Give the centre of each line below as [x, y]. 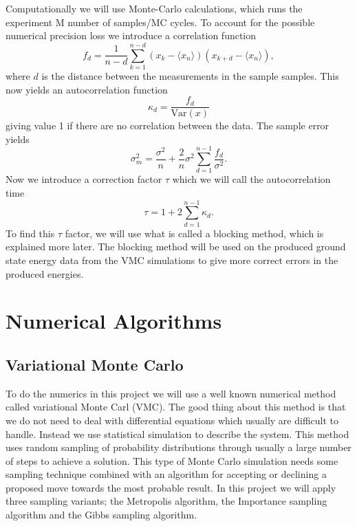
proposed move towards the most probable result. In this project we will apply [171, 487]
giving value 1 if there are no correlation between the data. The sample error [167, 125]
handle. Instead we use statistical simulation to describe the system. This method [177, 434]
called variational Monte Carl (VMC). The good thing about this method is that [176, 407]
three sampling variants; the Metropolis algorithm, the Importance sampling [166, 501]
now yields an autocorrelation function [87, 89]
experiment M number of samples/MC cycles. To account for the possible [160, 22]
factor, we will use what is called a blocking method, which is [194, 233]
